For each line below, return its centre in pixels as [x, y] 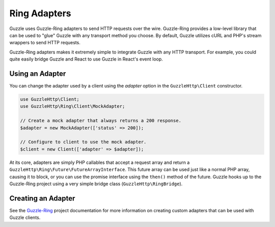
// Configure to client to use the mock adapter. [83, 142]
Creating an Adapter [42, 198]
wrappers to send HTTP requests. [45, 43]
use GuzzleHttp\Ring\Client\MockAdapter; [73, 106]
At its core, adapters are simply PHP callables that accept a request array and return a [100, 162]
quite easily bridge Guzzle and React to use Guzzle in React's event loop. [86, 59]
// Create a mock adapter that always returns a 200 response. [101, 121]
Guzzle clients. [25, 218]
